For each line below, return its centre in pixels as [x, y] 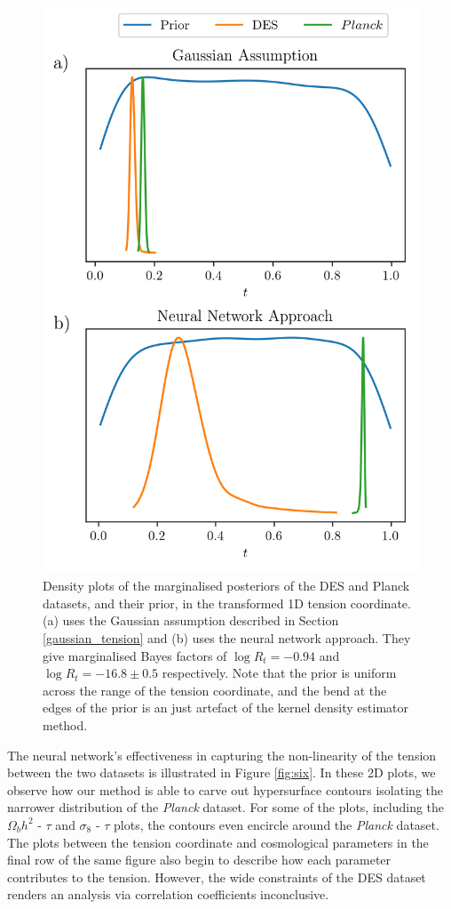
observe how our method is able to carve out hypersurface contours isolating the [225, 789]
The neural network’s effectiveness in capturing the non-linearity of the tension [222, 755]
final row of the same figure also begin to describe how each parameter [199, 860]
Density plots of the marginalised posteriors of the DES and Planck [226, 586]
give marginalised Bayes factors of [135, 655]
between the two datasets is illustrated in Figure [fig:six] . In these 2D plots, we [222, 772]
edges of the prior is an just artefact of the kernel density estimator [226, 708]
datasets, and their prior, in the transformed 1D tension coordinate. [227, 603]
